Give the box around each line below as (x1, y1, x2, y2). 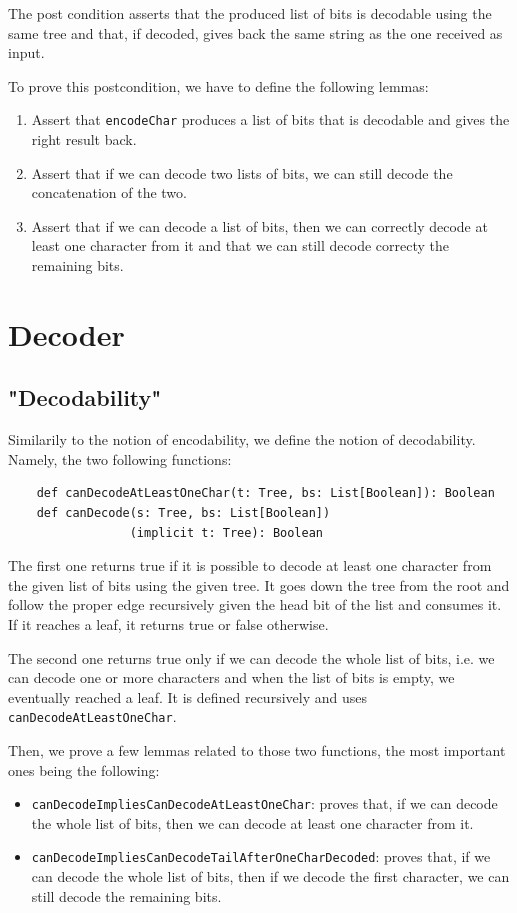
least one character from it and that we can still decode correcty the (31, 235, 449, 256)
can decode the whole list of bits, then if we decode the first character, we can (31, 866, 510, 887)
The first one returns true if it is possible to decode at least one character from (8, 555, 492, 576)
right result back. (31, 129, 137, 150)
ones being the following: (8, 759, 160, 780)
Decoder (8, 313, 125, 354)
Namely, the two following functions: (8, 448, 232, 469)
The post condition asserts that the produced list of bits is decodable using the (8, 3, 492, 23)
